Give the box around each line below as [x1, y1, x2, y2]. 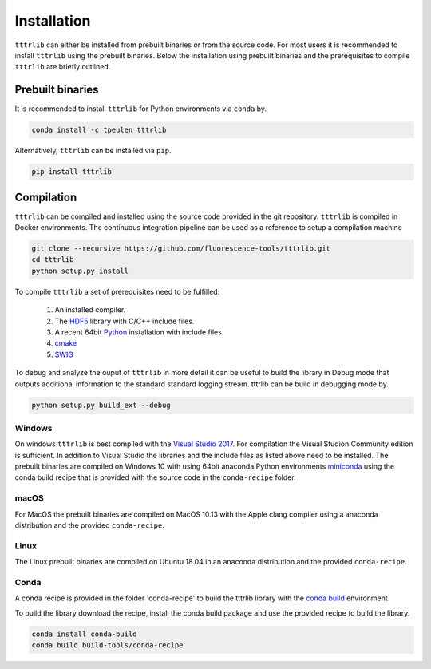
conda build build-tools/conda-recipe [31, 641, 184, 650]
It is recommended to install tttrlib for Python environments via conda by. [14, 104, 267, 113]
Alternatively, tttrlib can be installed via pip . [14, 146, 172, 156]
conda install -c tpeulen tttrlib [31, 125, 167, 135]
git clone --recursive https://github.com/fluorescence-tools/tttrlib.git [31, 244, 331, 253]
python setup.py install [31, 266, 129, 275]
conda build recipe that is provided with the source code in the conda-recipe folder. [14, 473, 296, 482]
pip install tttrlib [31, 168, 112, 176]
